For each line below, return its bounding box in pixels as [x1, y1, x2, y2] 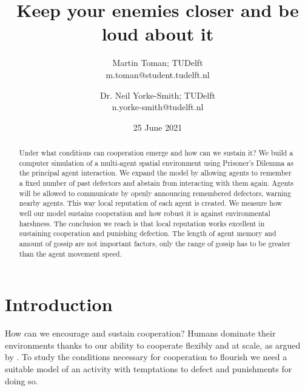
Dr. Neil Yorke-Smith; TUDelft [100, 88, 215, 101]
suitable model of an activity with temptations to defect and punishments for [5, 363, 292, 375]
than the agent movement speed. [19, 248, 122, 258]
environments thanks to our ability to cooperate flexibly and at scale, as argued [5, 338, 301, 351]
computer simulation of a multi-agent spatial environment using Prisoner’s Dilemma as [19, 157, 293, 168]
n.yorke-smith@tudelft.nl [112, 100, 204, 113]
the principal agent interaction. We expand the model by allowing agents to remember [19, 168, 292, 178]
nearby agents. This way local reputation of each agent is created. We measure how [19, 198, 283, 208]
